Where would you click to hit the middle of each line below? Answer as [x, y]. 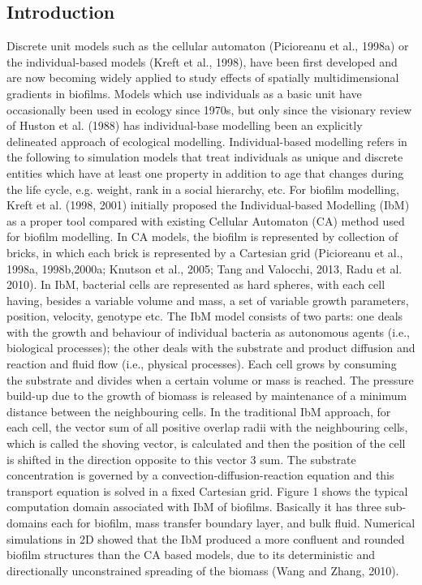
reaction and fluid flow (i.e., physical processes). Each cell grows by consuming [202, 364]
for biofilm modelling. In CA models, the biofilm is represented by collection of [202, 237]
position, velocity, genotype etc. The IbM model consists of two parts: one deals [205, 316]
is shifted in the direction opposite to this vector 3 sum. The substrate [181, 459]
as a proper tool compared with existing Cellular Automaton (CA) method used [206, 220]
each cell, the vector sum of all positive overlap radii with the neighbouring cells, [207, 427]
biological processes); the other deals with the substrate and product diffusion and [211, 348]
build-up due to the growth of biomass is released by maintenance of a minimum [207, 396]
